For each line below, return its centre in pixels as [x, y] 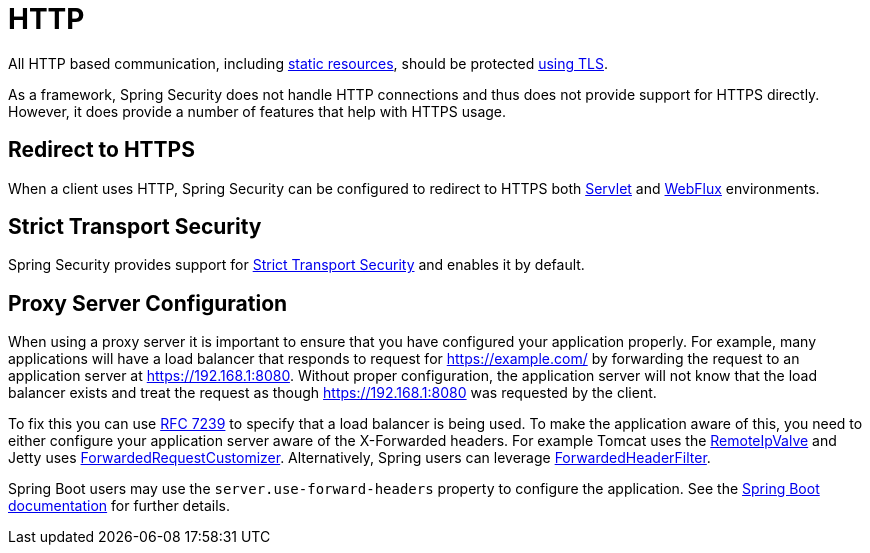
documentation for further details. [119, 506]
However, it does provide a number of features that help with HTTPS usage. [257, 111]
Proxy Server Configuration [148, 303]
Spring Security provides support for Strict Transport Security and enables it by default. [296, 265]
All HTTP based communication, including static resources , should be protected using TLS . [308, 63]
